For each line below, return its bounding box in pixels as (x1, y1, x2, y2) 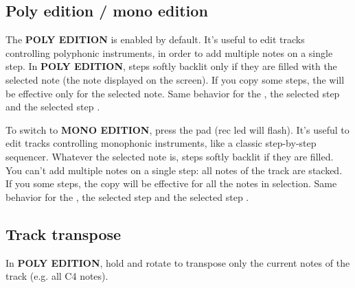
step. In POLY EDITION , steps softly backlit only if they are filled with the (5, 59, 337, 73)
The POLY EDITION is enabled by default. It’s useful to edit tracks (5, 32, 305, 47)
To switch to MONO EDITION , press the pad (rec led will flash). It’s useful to (5, 122, 350, 136)
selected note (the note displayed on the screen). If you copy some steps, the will (5, 72, 345, 86)
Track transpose (5, 223, 122, 244)
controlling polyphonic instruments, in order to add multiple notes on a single (5, 45, 333, 60)
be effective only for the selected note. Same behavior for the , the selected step (5, 86, 340, 100)
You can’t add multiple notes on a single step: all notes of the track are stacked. (5, 163, 343, 177)
